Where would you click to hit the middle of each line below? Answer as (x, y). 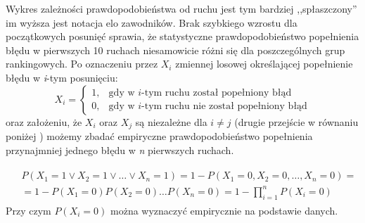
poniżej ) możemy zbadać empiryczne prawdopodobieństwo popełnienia (159, 136)
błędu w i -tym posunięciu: (62, 77)
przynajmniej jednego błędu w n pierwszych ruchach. (120, 149)
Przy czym (28, 210)
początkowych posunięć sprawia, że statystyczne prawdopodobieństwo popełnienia (182, 36)
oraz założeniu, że (44, 121)
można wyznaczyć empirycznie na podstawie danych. (224, 210)
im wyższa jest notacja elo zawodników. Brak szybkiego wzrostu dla (152, 22)
